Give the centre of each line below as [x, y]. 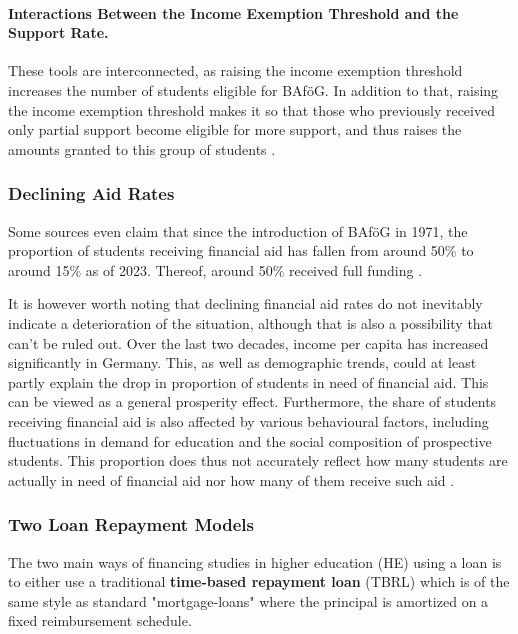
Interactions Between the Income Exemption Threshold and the [233, 12]
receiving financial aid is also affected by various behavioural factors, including [248, 420]
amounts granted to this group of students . [142, 148]
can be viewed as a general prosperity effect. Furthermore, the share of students [252, 401]
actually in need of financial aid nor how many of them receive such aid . [231, 479]
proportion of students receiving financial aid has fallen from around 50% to [241, 250]
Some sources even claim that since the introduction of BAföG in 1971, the [238, 230]
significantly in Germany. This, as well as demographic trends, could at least [242, 362]
